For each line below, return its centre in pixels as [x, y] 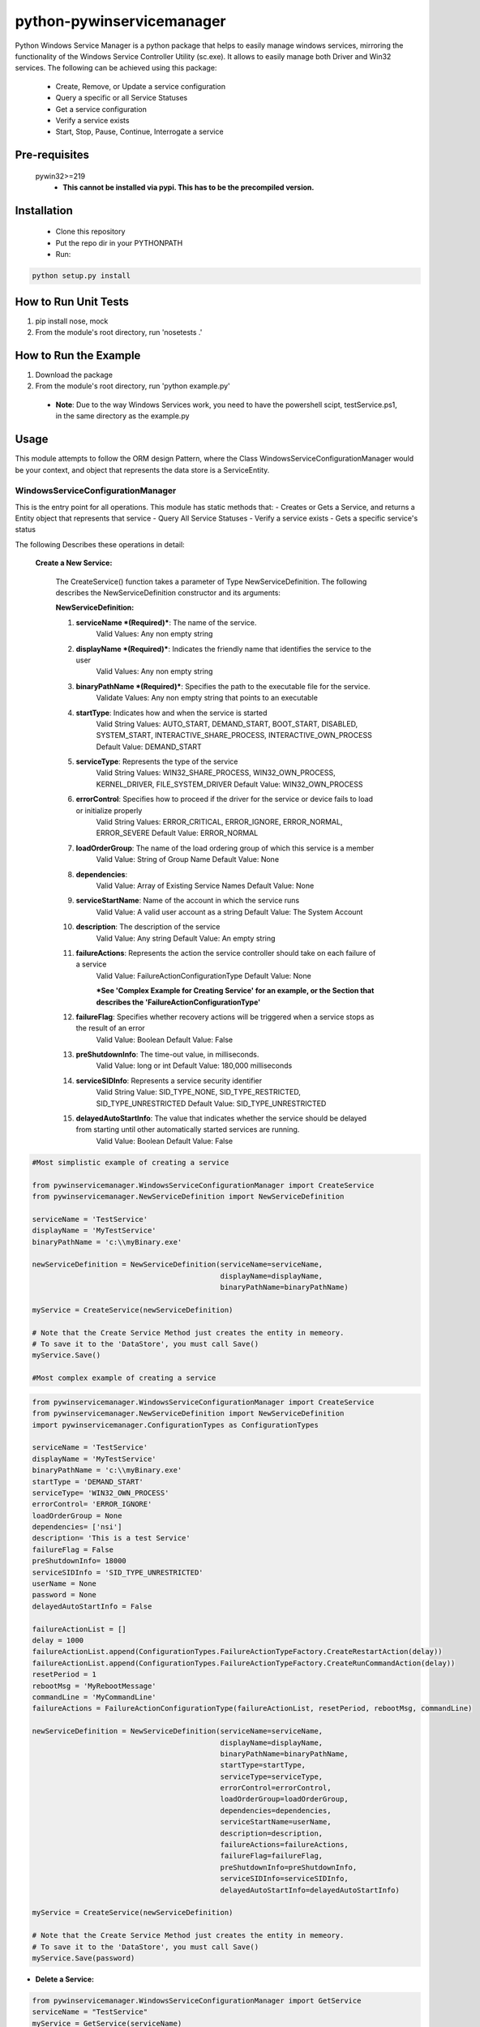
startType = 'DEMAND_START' [88, 1481]
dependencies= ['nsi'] [77, 1527]
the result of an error [110, 1028]
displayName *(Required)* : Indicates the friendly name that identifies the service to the [224, 649]
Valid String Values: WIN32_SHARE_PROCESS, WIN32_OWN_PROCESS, [216, 773]
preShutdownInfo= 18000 [79, 1561]
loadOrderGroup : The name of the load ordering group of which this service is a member [225, 848]
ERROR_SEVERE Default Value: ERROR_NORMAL [177, 833]
